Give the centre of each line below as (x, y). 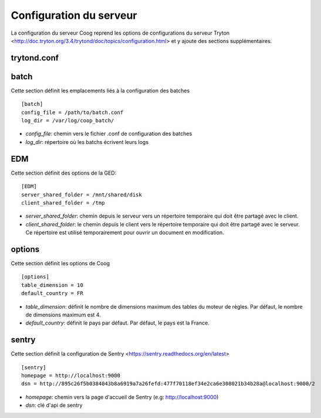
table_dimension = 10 (52, 285)
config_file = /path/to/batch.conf (72, 112)
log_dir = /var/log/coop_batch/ (68, 121)
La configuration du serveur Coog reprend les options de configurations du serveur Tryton (120, 33)
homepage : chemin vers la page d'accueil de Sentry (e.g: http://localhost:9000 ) (122, 397)
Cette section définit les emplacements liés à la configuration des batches (100, 91)
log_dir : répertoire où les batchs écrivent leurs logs (87, 142)
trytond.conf (35, 58)
